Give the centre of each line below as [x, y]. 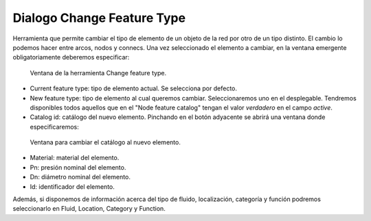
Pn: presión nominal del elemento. [78, 167]
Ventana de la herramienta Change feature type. [98, 73]
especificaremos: [54, 127]
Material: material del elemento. [75, 158]
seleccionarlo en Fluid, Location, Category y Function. [89, 209]
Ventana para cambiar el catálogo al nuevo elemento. [105, 142]
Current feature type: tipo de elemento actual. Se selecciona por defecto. [133, 88]
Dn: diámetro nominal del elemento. [80, 177]
